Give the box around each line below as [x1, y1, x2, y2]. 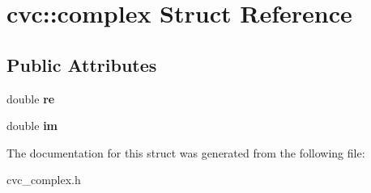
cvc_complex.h [6, 171, 81, 188]
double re [6, 90, 55, 107]
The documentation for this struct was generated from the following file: [6, 144, 365, 161]
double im [6, 117, 58, 134]
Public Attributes [6, 52, 157, 77]
